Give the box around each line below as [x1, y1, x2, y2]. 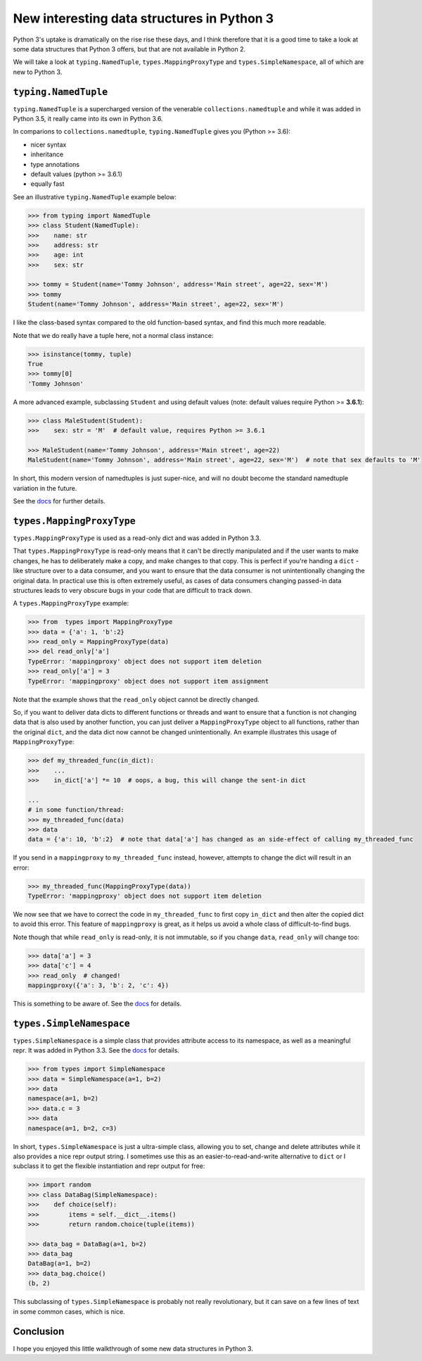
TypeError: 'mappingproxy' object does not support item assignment [27, 677, 269, 685]
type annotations [30, 160, 80, 168]
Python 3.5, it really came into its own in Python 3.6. [13, 115, 163, 123]
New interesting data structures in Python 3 [13, 11, 274, 26]
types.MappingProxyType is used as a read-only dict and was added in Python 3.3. [13, 534, 262, 542]
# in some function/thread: [27, 806, 124, 814]
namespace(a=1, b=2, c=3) [27, 1124, 117, 1132]
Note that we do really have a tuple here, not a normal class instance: [13, 331, 214, 339]
